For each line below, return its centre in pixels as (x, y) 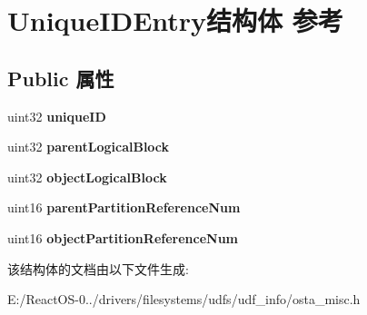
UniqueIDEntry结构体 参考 (175, 20)
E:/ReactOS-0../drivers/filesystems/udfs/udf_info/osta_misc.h (184, 299)
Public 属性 (61, 78)
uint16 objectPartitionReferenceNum (123, 237)
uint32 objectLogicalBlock (87, 177)
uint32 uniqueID (57, 116)
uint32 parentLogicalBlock (89, 147)
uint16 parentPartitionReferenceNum (124, 207)
